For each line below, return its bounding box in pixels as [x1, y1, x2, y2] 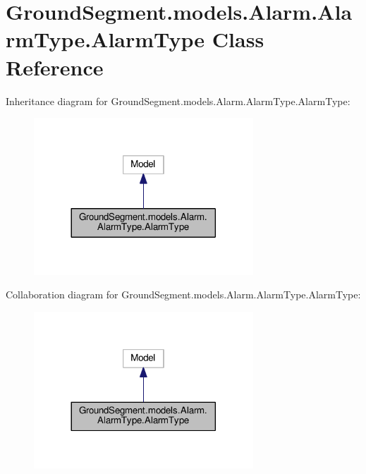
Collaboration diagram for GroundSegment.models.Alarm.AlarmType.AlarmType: [6, 287, 361, 302]
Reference [6, 52, 104, 81]
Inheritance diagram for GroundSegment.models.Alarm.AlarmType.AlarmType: [6, 93, 350, 108]
